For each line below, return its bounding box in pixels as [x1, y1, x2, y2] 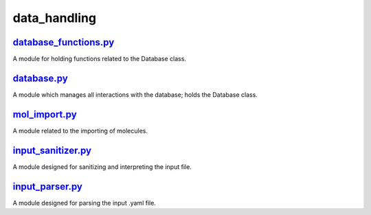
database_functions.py [12, 36, 115, 48]
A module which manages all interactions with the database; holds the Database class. [12, 90, 258, 99]
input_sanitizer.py [12, 144, 92, 156]
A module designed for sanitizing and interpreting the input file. [12, 162, 192, 171]
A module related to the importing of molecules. [12, 126, 148, 135]
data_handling [12, 10, 96, 25]
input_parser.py [12, 181, 82, 192]
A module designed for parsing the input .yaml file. [12, 199, 156, 207]
